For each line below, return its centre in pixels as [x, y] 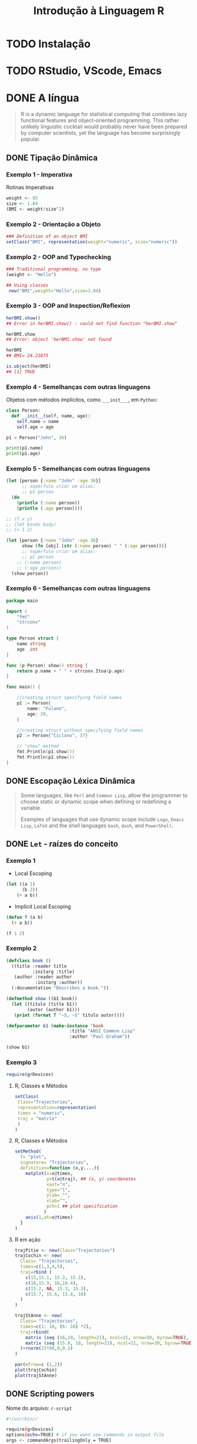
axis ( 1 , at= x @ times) [49, 1217]
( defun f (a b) [25, 917]
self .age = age [35, 427]
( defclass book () [29, 961]
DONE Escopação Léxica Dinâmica [71, 781]
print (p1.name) [25, 448]
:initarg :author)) [59, 983]
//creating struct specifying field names [69, 698]
